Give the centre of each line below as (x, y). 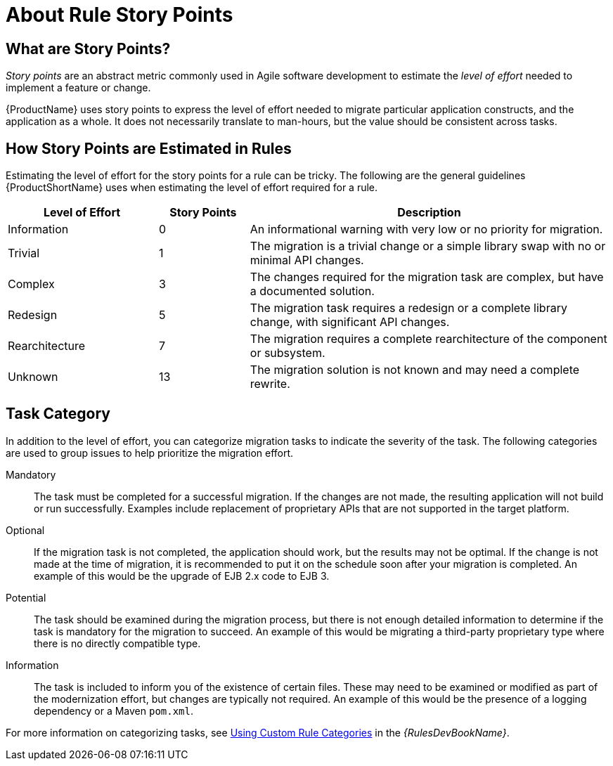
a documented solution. (312, 291)
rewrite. (270, 384)
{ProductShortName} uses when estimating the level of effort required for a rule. (192, 188)
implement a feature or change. (78, 88)
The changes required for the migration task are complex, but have (427, 277)
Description (429, 213)
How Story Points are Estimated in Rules (149, 148)
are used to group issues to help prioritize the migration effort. (150, 453)
